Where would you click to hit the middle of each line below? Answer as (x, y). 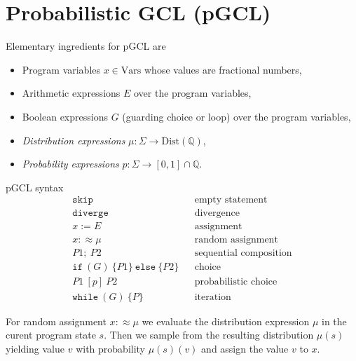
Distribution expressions (74, 140)
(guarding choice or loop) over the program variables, (237, 116)
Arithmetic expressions (71, 93)
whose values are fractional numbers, (223, 69)
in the (334, 321)
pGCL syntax (35, 187)
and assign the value (245, 348)
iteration (213, 297)
